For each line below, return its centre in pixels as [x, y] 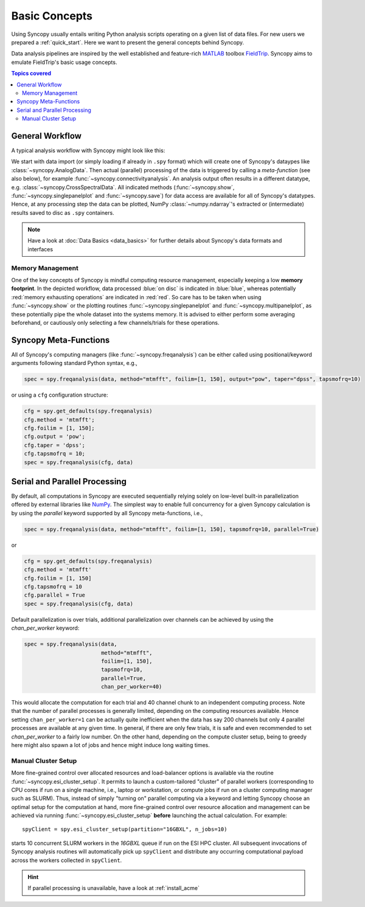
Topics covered [31, 74]
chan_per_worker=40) [131, 687]
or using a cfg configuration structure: [60, 395]
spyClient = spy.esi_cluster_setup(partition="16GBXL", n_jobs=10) [125, 829]
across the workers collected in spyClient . [67, 860]
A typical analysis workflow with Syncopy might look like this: [88, 150]
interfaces [40, 249]
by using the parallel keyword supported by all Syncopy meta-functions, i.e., [107, 513]
